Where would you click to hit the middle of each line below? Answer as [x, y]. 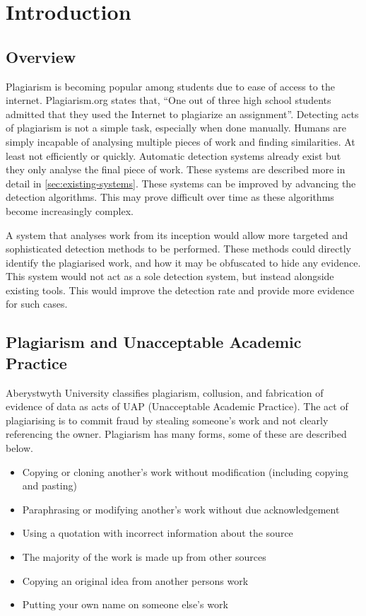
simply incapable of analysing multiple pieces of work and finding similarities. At [181, 141]
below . [19, 448]
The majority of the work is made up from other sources [144, 557]
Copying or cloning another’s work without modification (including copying [185, 471]
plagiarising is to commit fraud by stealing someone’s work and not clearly [167, 420]
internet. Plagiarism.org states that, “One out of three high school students [169, 100]
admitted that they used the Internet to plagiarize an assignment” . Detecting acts [182, 114]
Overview [41, 56]
